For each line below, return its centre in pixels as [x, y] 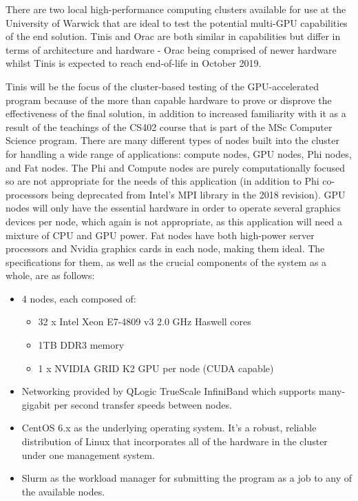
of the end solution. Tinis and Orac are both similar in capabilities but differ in [173, 36]
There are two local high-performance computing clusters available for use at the [176, 9]
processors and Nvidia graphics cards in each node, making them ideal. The [165, 248]
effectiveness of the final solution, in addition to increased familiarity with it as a [176, 113]
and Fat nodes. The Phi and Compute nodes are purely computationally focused [176, 167]
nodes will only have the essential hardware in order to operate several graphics [173, 208]
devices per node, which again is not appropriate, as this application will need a [174, 221]
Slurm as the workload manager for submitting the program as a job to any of [187, 478]
